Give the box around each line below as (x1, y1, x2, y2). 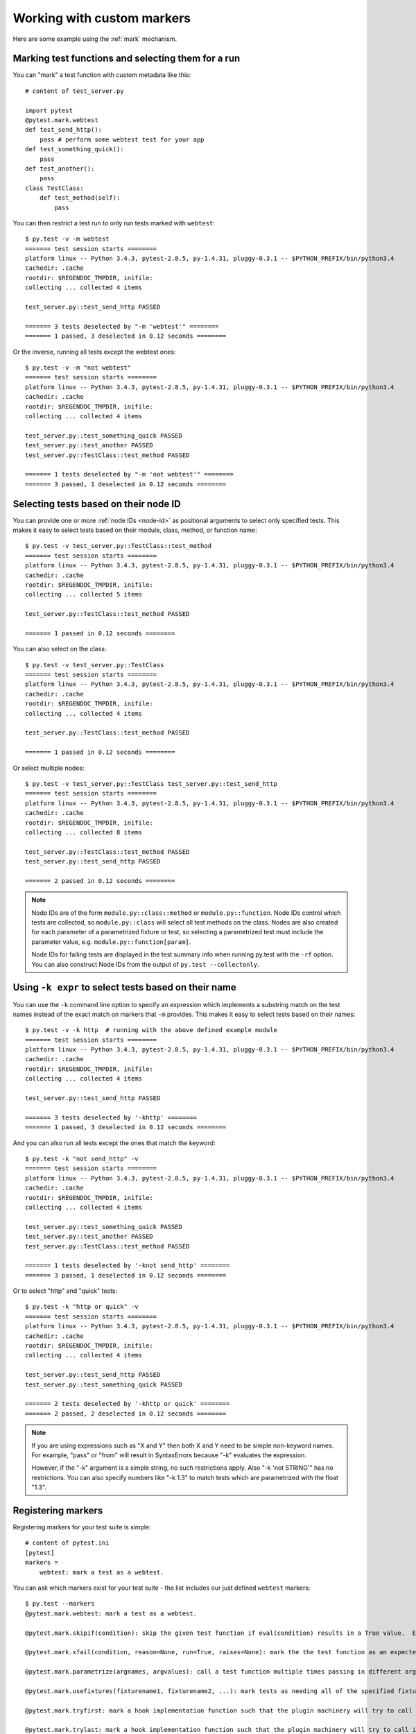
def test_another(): (25, 164, 95, 173)
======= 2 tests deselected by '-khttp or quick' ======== (25, 1400, 230, 1408)
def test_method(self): (39, 194, 121, 202)
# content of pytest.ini (25, 1539, 110, 1547)
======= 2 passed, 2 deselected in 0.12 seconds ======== (25, 1409, 227, 1418)
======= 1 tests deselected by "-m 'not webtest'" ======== (25, 470, 234, 479)
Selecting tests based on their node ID (12, 498, 181, 510)
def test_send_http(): (25, 126, 103, 134)
